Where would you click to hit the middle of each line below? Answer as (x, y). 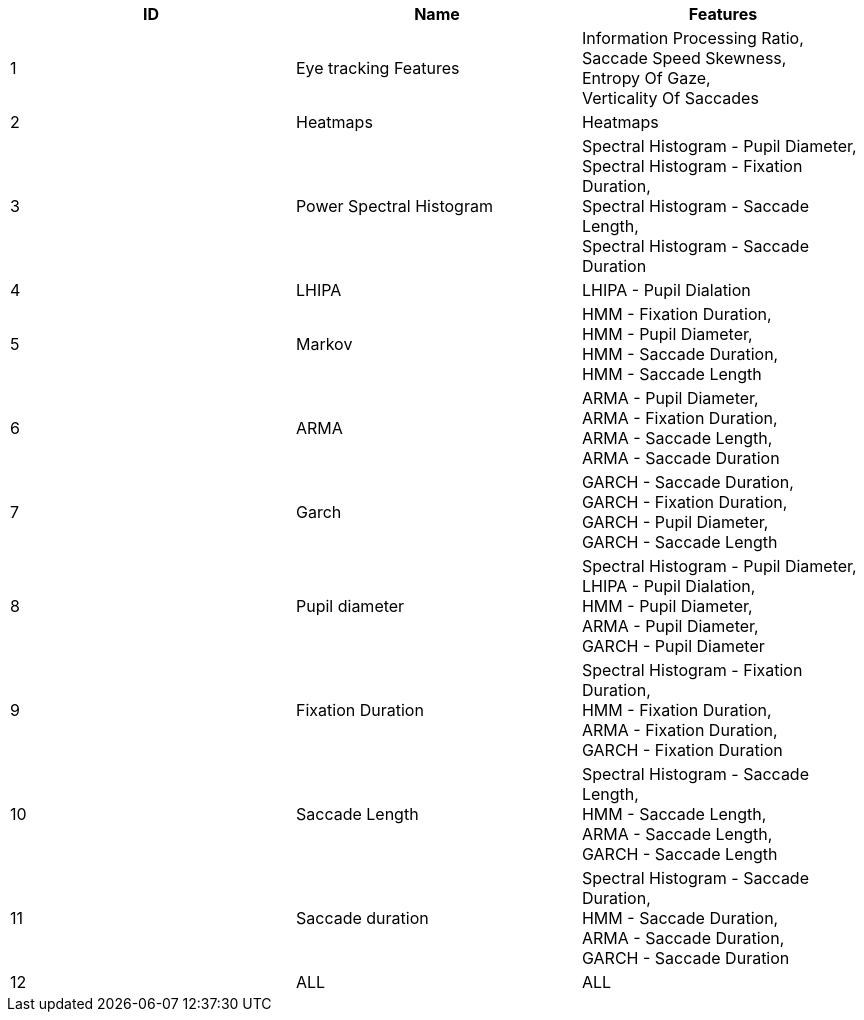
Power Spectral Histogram (394, 206)
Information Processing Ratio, (692, 38)
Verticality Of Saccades (670, 98)
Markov (324, 344)
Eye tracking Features (377, 68)
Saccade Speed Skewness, (684, 58)
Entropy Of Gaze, (646, 78)
